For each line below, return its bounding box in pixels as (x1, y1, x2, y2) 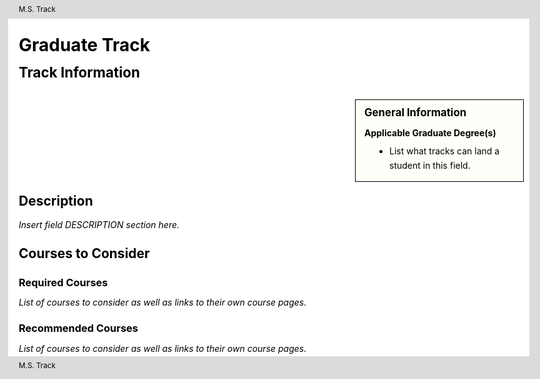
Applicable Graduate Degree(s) (364, 126, 497, 139)
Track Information (18, 63, 140, 81)
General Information (364, 105, 467, 119)
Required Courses (18, 276, 109, 290)
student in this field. (389, 159, 471, 171)
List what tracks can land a (389, 145, 500, 157)
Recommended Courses (18, 321, 139, 335)
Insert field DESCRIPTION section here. (18, 219, 180, 231)
